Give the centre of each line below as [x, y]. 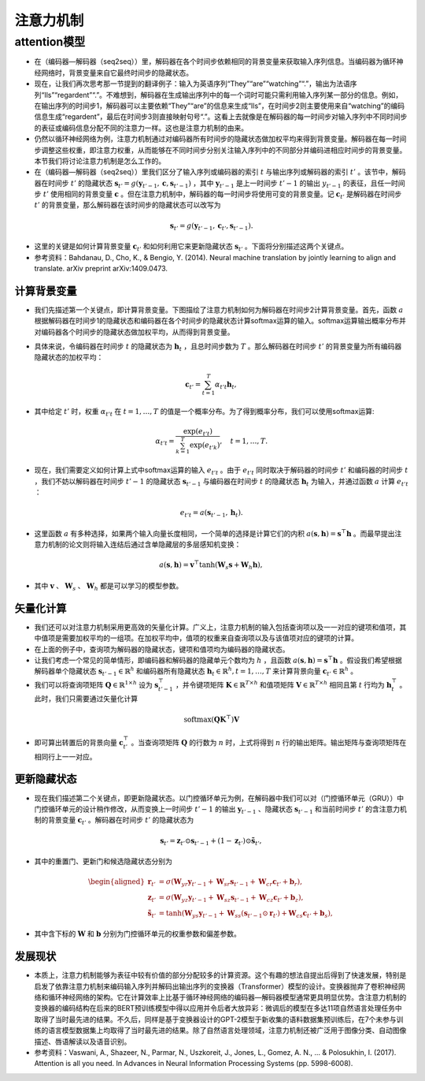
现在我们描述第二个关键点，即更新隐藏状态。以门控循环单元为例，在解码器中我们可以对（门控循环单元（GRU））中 [219, 798]
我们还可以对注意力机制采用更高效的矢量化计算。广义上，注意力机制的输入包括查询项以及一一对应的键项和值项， [217, 627]
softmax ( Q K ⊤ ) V [212, 719]
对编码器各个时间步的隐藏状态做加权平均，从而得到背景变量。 [134, 332]
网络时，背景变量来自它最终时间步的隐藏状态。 [116, 73]
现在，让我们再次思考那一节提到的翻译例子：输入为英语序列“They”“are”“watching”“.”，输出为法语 [192, 84]
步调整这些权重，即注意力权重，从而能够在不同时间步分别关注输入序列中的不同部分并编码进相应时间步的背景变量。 [220, 150]
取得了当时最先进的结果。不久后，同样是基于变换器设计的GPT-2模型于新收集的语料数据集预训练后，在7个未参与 [215, 1019]
